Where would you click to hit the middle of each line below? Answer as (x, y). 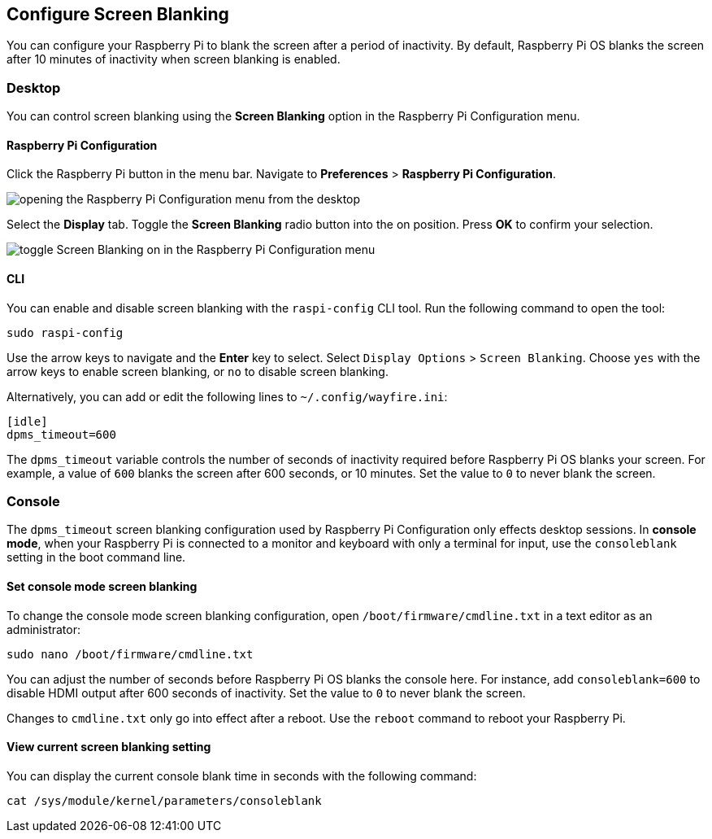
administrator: (43, 629)
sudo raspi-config (65, 332)
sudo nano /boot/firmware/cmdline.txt (130, 654)
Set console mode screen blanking (102, 586)
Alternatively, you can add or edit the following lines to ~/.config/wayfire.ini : (227, 396)
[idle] (27, 421)
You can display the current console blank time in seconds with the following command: (242, 776)
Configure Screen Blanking (118, 14)
